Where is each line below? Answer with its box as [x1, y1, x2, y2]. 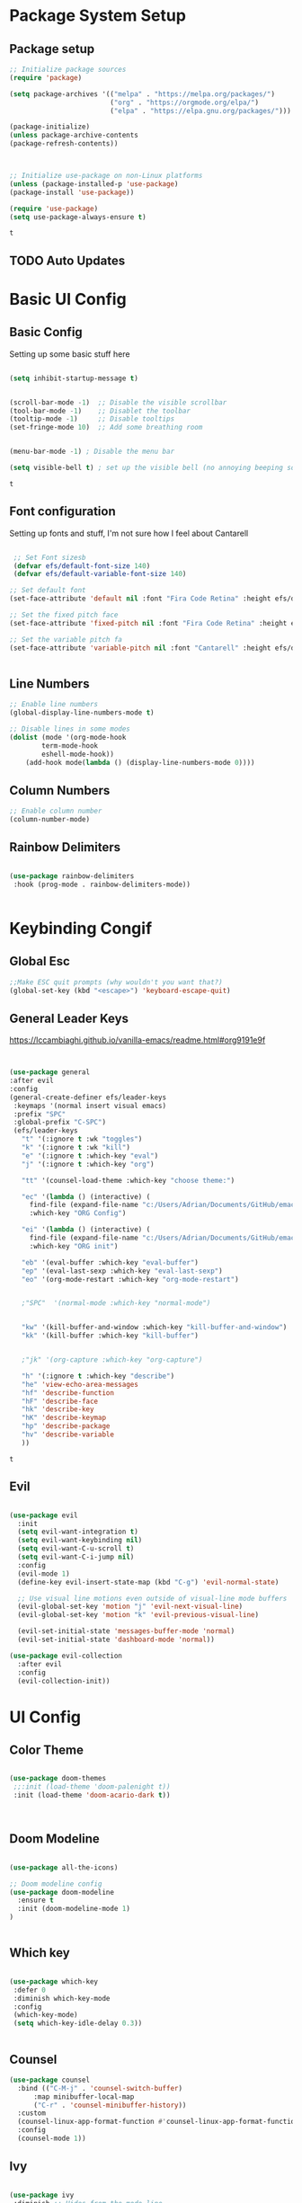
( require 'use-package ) [9, 204, 99, 213]
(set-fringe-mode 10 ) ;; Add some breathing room [9, 423, 203, 432]
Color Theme [9, 1742, 84, 1757]
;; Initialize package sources [9, 65, 127, 74]
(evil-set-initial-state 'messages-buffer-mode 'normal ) [17, 1627, 235, 1636]
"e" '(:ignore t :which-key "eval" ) [21, 1151, 159, 1160]
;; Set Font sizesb [13, 553, 87, 562]
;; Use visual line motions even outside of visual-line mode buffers [17, 1594, 288, 1603]
